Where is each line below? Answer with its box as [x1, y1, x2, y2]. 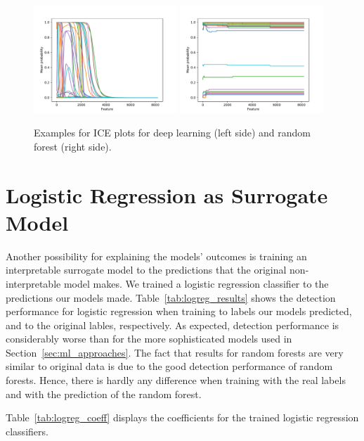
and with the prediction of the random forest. [6, 386, 202, 401]
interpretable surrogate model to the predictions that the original [6, 262, 287, 277]
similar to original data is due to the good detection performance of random [6, 359, 333, 373]
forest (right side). [34, 139, 112, 153]
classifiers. [6, 423, 48, 438]
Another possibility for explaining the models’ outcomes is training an [6, 248, 307, 263]
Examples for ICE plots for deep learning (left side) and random [34, 125, 311, 140]
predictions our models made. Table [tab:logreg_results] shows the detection [6, 290, 336, 305]
